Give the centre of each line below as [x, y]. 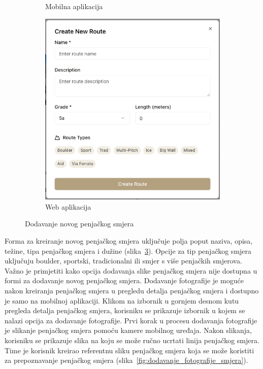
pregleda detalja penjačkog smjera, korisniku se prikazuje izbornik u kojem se [125, 310]
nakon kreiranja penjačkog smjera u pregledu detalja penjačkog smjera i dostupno [132, 290]
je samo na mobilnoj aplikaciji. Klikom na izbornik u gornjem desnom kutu [122, 300]
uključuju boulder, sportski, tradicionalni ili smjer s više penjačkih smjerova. [123, 261]
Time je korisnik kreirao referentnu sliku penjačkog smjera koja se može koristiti [129, 350]
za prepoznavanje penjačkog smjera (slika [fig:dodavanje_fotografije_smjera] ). [126, 360]
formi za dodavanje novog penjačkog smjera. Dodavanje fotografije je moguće [124, 280]
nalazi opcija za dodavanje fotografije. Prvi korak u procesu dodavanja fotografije [131, 320]
